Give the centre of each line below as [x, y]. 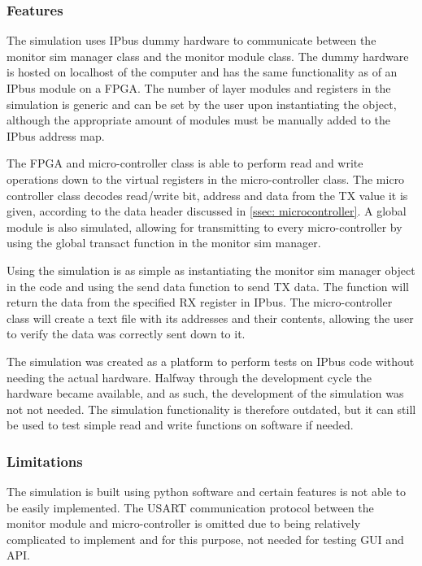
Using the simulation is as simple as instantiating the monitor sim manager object [211, 270]
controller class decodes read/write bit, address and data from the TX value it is [207, 195]
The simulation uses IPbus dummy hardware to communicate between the [191, 40]
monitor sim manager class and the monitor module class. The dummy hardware [208, 56]
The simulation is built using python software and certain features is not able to [206, 492]
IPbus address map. [56, 135]
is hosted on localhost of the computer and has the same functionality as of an [202, 72]
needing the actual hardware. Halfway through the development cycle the [189, 377]
